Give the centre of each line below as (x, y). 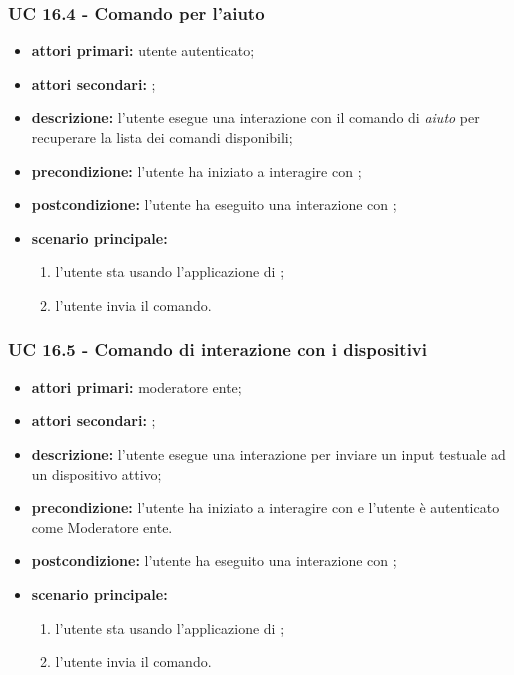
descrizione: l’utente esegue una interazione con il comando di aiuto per (255, 117)
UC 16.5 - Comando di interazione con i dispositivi (217, 349)
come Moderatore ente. (102, 526)
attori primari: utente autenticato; (143, 50)
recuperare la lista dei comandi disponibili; (162, 137)
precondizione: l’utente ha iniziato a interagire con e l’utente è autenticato (265, 507)
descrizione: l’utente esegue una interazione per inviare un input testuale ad (268, 453)
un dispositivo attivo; (96, 473)
